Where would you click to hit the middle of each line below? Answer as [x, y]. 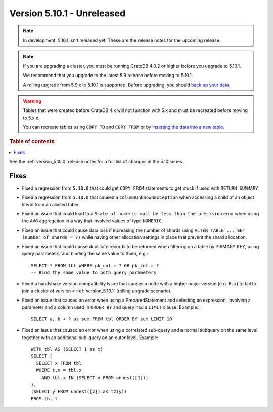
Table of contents [32, 142]
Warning [32, 101]
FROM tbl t [44, 399]
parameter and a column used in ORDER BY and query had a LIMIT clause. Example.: [111, 307]
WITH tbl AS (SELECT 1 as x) [67, 349]
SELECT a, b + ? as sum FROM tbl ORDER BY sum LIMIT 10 [102, 319]
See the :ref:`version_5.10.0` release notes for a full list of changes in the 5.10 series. [97, 162]
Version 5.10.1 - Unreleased [67, 13]
